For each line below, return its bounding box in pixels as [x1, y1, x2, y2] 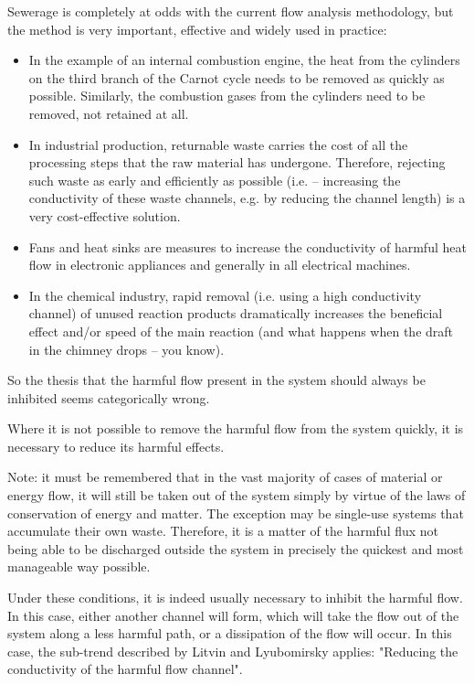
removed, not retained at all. [28, 103, 189, 123]
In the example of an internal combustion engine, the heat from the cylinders [28, 50, 460, 69]
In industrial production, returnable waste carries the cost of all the [28, 134, 408, 154]
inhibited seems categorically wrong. [7, 388, 210, 407]
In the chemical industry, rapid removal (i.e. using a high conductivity [28, 285, 422, 305]
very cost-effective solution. [28, 206, 181, 225]
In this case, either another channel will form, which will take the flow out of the [7, 605, 459, 625]
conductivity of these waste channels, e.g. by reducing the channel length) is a [28, 188, 466, 208]
